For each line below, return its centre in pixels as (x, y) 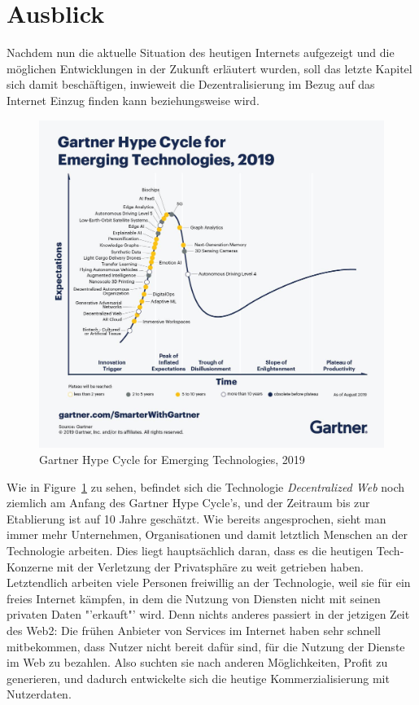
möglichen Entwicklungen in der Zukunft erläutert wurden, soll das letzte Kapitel (209, 68)
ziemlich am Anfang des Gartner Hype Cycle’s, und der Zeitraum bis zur (188, 503)
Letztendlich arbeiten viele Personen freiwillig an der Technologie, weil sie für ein (209, 582)
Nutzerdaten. (39, 694)
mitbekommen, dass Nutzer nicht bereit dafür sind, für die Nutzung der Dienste (206, 646)
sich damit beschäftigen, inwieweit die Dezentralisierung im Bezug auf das (191, 84)
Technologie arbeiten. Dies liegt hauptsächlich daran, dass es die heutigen (190, 550)
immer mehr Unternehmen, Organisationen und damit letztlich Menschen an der (207, 534)
